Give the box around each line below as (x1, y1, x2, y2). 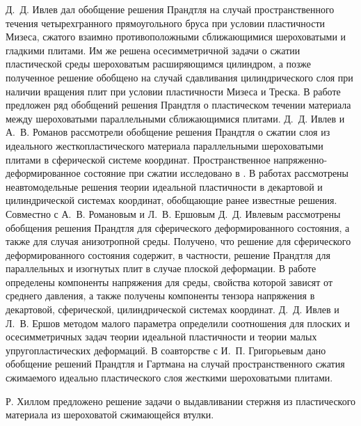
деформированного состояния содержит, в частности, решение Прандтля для (6, 247, 330, 262)
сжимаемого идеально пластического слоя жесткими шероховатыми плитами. (6, 370, 333, 385)
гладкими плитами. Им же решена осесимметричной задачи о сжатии (6, 42, 300, 57)
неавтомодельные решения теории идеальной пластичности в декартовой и (6, 179, 323, 194)
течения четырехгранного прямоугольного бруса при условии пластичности (6, 15, 326, 30)
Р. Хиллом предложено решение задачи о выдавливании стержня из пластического (6, 393, 356, 408)
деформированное (6, 166, 81, 180)
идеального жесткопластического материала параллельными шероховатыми (6, 138, 323, 152)
